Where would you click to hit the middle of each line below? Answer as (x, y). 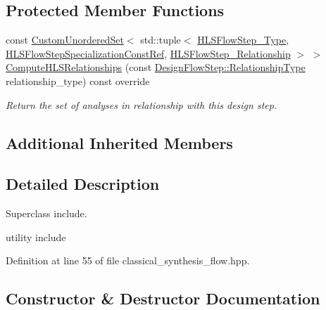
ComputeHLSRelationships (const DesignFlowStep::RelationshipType (156, 67)
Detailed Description (83, 184)
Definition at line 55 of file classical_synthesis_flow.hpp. (128, 260)
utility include (36, 237)
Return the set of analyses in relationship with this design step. (142, 104)
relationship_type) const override (78, 80)
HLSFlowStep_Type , (243, 40)
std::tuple (161, 40)
